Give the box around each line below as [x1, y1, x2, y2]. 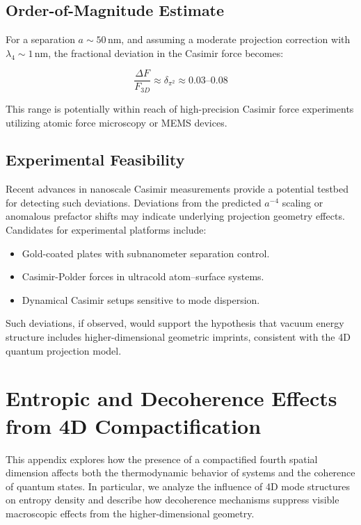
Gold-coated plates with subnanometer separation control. [22, 245, 270, 260]
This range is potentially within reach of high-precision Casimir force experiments [6, 101, 354, 115]
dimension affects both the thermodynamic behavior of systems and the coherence [6, 465, 355, 480]
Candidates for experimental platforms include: [6, 223, 207, 237]
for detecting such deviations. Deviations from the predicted [6, 195, 262, 209]
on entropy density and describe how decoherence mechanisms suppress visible [6, 492, 339, 507]
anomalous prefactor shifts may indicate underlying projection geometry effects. [6, 209, 345, 223]
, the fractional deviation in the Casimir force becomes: [48, 45, 284, 60]
